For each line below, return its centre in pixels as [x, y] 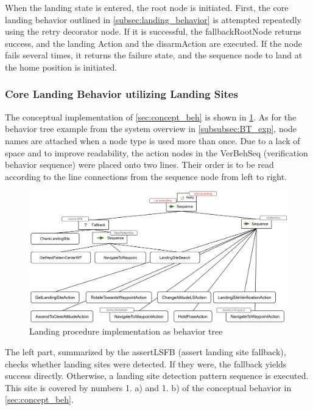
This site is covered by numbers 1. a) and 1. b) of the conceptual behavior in [148, 387]
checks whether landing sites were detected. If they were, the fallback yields [146, 363]
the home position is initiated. [61, 67]
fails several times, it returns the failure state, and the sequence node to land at [154, 55]
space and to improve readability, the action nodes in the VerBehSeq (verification [156, 152]
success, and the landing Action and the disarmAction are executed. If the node [154, 43]
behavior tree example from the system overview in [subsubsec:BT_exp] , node [151, 129]
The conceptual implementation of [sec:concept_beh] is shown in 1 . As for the [151, 116]
